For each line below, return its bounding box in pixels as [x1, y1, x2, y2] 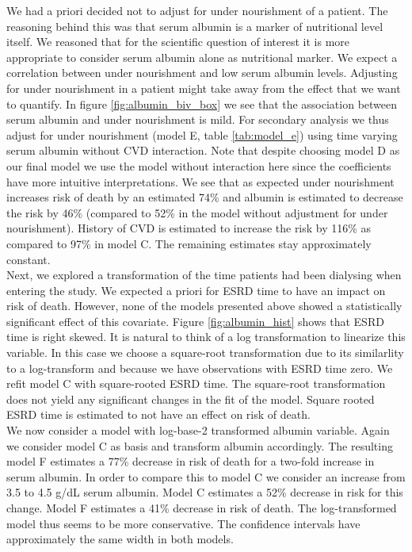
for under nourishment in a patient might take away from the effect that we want [6, 79, 401, 96]
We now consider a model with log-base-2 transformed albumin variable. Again [6, 422, 390, 439]
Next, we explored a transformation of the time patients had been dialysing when [6, 266, 402, 283]
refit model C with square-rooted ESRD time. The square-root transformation [6, 375, 386, 392]
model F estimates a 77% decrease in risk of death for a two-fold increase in [6, 453, 375, 470]
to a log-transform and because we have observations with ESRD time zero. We [6, 359, 393, 376]
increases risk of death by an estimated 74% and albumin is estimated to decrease [6, 189, 403, 205]
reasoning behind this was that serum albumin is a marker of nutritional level [6, 17, 383, 34]
